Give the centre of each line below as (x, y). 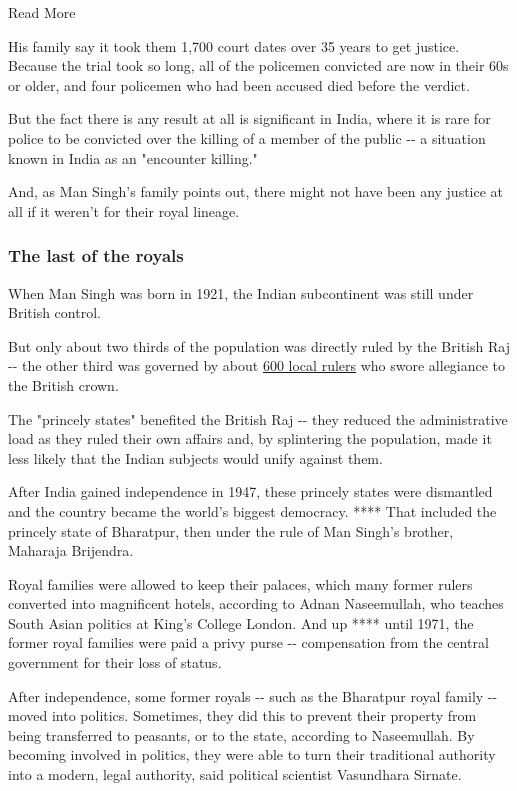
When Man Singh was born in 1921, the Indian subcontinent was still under (241, 292)
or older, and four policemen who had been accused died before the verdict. (239, 84)
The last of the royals (96, 255)
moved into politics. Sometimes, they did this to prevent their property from (242, 715)
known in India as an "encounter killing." (133, 157)
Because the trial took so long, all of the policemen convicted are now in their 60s (258, 65)
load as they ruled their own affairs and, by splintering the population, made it (250, 438)
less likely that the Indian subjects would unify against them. (195, 457)
